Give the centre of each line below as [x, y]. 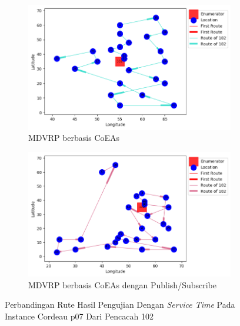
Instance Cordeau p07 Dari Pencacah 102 [79, 316]
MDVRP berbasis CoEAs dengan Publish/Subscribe [122, 284]
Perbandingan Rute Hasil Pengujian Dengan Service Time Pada [120, 304]
